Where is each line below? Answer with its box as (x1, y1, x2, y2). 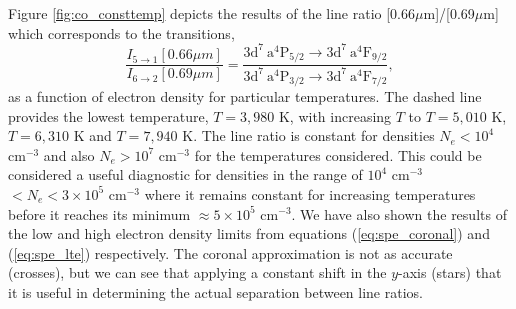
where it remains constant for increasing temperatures (144, 183, 476, 204)
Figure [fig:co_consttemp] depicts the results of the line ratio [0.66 (8, 3, 416, 23)
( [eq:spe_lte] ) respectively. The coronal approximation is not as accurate (8, 242, 453, 263)
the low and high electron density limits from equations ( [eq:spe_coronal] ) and (8, 223, 490, 244)
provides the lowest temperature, (8, 105, 209, 126)
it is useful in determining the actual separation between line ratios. (8, 281, 423, 302)
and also (43, 144, 95, 165)
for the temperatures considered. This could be (194, 144, 482, 165)
